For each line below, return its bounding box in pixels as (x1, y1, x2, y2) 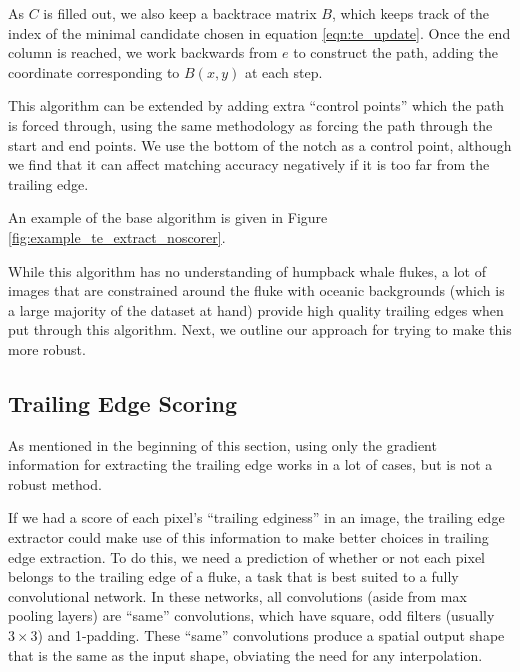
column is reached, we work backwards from (8, 42, 278, 63)
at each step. (244, 61, 323, 82)
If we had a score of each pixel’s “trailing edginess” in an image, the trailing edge (8, 507, 505, 528)
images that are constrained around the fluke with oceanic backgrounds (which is (8, 280, 505, 301)
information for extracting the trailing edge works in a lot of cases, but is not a (8, 454, 493, 475)
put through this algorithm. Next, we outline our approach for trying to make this (8, 319, 512, 340)
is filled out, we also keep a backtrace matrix (43, 3, 317, 23)
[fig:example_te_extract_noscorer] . (8, 226, 226, 247)
